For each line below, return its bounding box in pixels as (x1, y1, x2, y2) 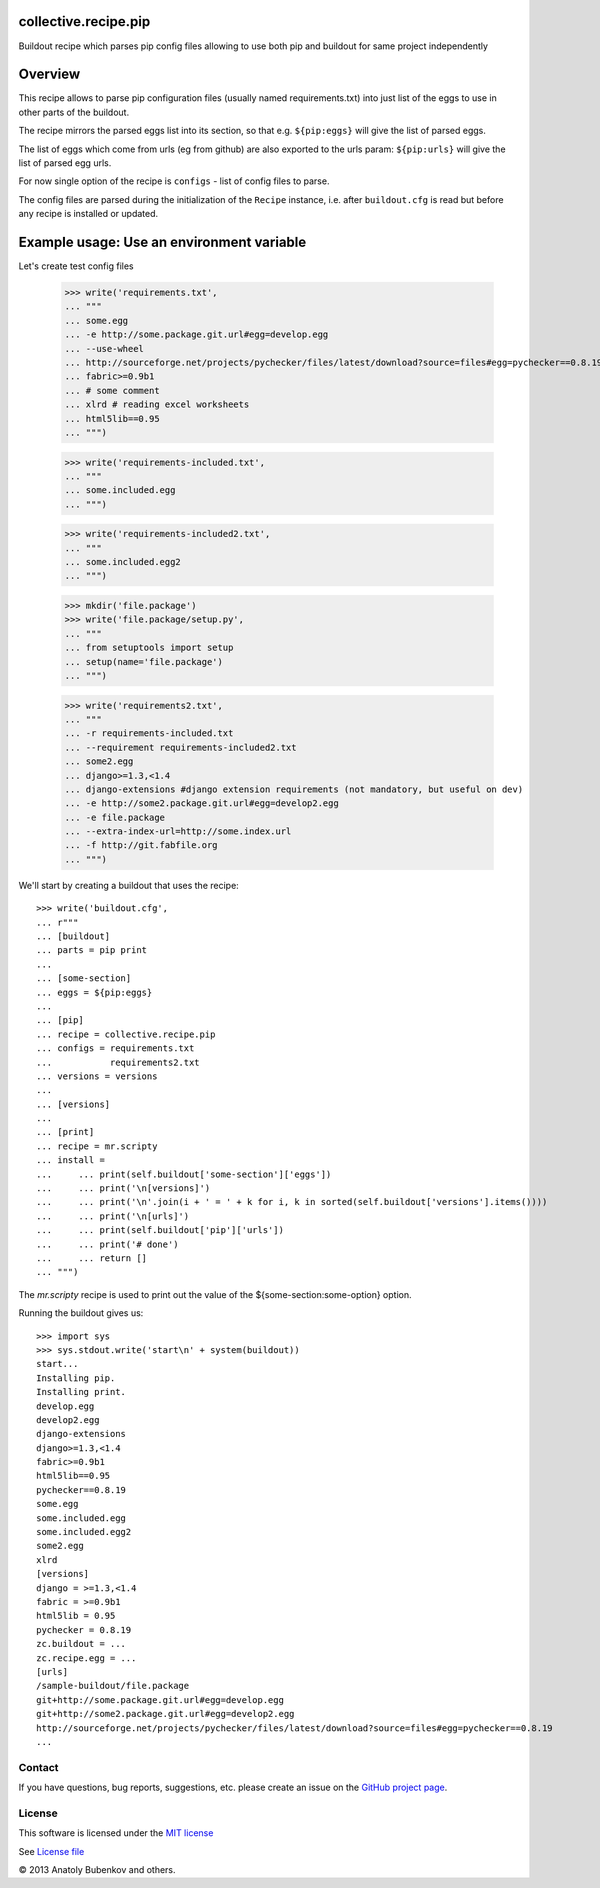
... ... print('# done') (36, 1238, 179, 1250)
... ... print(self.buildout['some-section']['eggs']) (36, 1168, 332, 1180)
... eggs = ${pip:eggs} (36, 986, 153, 998)
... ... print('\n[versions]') (36, 1183, 211, 1194)
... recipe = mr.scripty (36, 1140, 158, 1152)
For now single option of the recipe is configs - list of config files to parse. (18, 175, 330, 187)
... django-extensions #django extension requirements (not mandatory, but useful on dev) (64, 783, 524, 795)
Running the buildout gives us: (18, 1307, 144, 1319)
